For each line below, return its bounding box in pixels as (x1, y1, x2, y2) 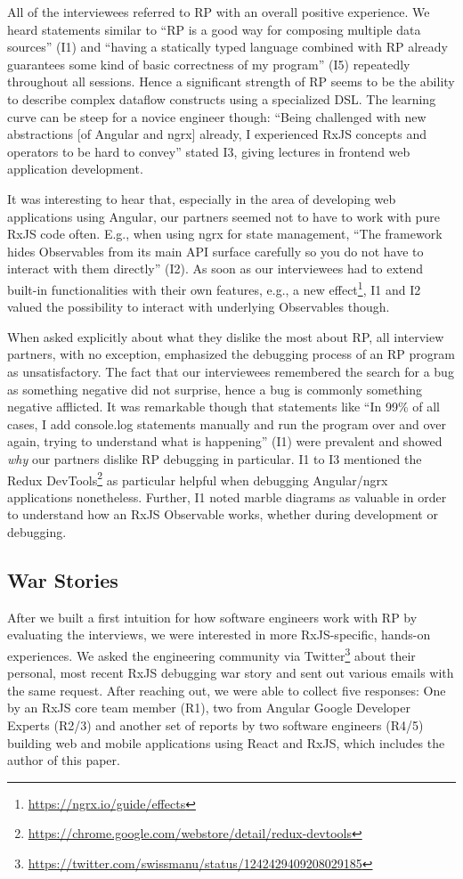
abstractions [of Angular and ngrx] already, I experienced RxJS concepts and (7, 125, 427, 143)
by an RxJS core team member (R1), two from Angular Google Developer (7, 698, 410, 717)
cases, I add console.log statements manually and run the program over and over (7, 414, 446, 433)
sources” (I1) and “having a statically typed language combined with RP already (7, 37, 448, 56)
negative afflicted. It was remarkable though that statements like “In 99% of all (7, 397, 440, 416)
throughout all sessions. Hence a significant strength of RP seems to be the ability (7, 72, 455, 91)
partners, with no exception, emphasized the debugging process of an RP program (7, 345, 455, 363)
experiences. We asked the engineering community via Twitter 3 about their (7, 643, 416, 664)
